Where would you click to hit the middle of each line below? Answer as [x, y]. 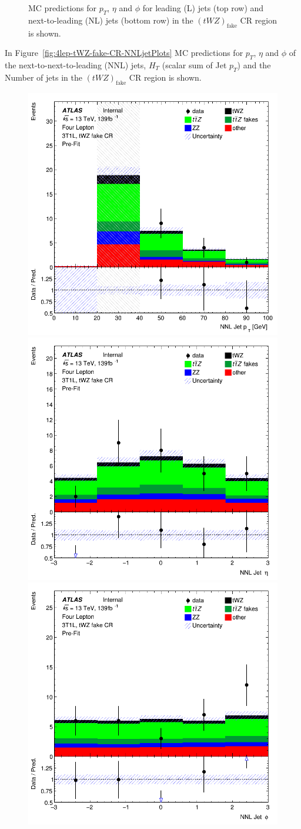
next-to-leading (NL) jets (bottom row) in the [111, 20]
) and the [254, 64]
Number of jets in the [44, 77]
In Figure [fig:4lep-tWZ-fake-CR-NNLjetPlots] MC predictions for [124, 53]
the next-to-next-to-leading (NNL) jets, [76, 64]
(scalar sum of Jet [194, 64]
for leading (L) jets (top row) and [203, 8]
